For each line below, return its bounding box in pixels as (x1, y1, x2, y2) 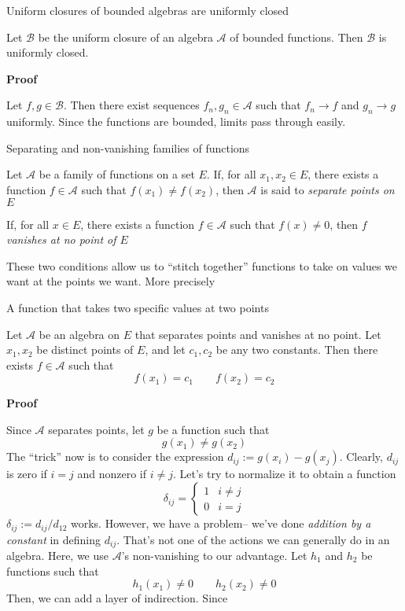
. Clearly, (339, 448, 383, 465)
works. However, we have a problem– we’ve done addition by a (71, 515, 371, 532)
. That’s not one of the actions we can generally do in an (116, 531, 390, 547)
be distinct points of (36, 341, 134, 358)
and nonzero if (77, 466, 146, 482)
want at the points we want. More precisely (6, 273, 215, 289)
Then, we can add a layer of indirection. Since (6, 590, 228, 606)
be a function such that (156, 421, 270, 437)
